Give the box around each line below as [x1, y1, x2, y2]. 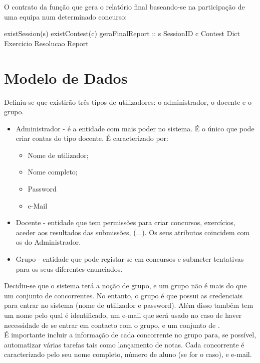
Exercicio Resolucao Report [4, 38, 89, 48]
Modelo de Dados [4, 67, 128, 88]
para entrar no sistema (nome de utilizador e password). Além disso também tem [4, 300, 253, 310]
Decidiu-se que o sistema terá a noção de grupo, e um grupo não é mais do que [4, 280, 247, 291]
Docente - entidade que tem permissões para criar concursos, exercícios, [16, 217, 235, 228]
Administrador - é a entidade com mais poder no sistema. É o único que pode [16, 123, 254, 133]
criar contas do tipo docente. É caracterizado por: [16, 133, 168, 143]
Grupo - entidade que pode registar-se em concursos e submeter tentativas [16, 254, 244, 264]
